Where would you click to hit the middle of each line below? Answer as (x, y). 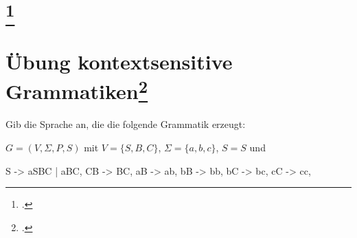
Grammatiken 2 (77, 90)
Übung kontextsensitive (119, 62)
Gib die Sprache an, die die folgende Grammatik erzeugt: (126, 124)
